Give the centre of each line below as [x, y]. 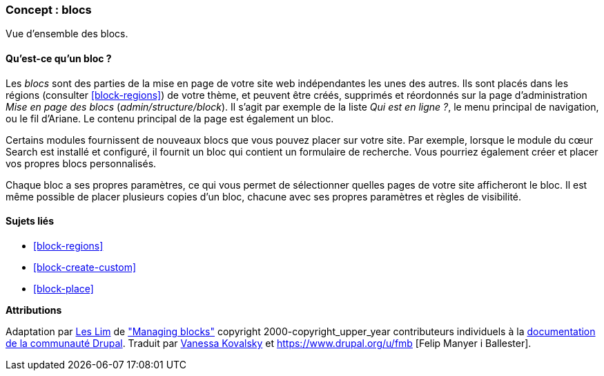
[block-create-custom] [85, 267]
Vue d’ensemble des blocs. [67, 34]
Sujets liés [30, 221]
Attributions [34, 310]
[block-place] [64, 288]
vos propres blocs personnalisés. [81, 163]
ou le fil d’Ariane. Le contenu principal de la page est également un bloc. [170, 118]
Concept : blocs [49, 10]
